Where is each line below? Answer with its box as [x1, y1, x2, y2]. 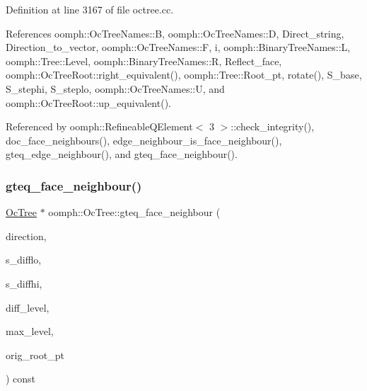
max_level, [6, 324, 54, 339]
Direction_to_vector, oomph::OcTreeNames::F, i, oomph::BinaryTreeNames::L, [6, 40, 351, 55]
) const [6, 371, 36, 386]
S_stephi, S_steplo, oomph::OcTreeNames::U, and [6, 81, 225, 96]
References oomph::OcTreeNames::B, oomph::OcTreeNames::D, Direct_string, [6, 25, 344, 40]
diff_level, [6, 300, 49, 314]
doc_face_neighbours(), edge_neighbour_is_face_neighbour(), [6, 132, 282, 147]
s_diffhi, [6, 276, 42, 290]
